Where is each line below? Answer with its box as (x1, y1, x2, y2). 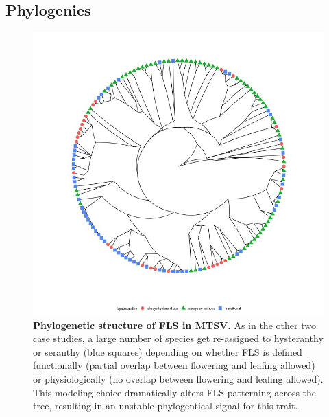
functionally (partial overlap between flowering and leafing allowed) (33, 358, 315, 372)
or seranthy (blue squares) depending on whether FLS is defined (33, 344, 302, 359)
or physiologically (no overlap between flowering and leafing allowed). (33, 371, 324, 385)
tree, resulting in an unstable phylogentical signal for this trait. (33, 398, 298, 413)
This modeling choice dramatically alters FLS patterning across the (33, 385, 317, 399)
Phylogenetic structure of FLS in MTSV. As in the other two (33, 317, 316, 332)
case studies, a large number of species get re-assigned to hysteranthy (33, 331, 324, 346)
